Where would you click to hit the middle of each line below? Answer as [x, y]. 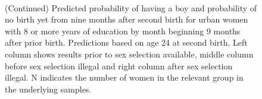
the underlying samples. [48, 89]
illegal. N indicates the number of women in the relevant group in [124, 77]
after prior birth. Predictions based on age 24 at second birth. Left [126, 42]
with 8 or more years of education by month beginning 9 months [123, 31]
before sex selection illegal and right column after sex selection [119, 66]
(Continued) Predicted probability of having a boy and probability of [131, 7]
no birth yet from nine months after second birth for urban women [127, 19]
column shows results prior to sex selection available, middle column [129, 54]
